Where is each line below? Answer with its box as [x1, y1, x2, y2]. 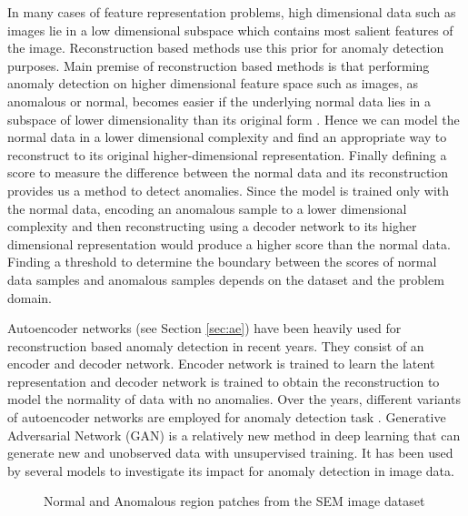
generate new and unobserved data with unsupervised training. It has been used [7, 443, 453, 462]
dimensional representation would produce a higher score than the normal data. [7, 234, 451, 253]
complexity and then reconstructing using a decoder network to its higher [7, 217, 417, 236]
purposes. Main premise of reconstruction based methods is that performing [7, 56, 430, 75]
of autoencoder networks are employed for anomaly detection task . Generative [7, 408, 446, 427]
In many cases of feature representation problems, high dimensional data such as [7, 3, 456, 21]
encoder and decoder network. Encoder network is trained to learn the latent [7, 354, 435, 373]
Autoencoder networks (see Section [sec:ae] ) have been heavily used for [7, 319, 402, 338]
